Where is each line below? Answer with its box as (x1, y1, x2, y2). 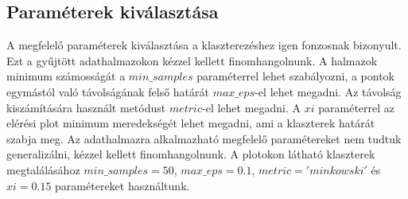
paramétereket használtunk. (55, 177, 190, 193)
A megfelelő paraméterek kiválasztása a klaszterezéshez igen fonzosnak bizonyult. (6, 37, 402, 53)
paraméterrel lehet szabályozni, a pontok (196, 68, 395, 84)
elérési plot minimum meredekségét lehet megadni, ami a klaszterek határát (6, 115, 375, 131)
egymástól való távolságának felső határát (6, 83, 209, 99)
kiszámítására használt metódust (6, 99, 166, 115)
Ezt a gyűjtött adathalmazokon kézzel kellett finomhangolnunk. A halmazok (6, 52, 378, 68)
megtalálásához (6, 161, 80, 178)
